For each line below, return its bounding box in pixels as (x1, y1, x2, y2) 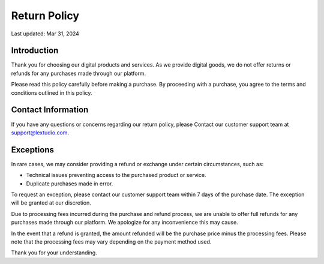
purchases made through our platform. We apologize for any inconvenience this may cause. (11, 219, 238, 226)
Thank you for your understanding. (11, 249, 97, 256)
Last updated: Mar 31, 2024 (11, 30, 79, 37)
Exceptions (11, 145, 54, 155)
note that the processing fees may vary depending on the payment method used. (11, 238, 212, 245)
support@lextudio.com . (11, 129, 69, 136)
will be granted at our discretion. (11, 199, 91, 206)
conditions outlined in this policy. (11, 89, 92, 96)
